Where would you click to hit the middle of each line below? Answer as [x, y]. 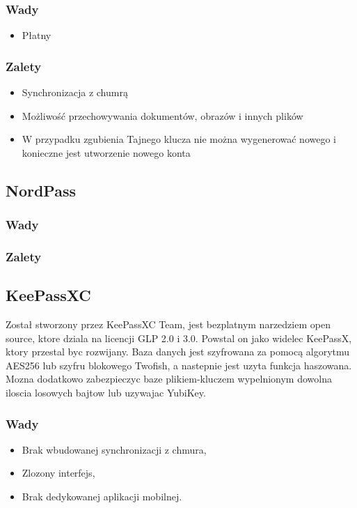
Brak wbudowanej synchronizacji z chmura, [114, 449]
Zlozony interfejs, [58, 473]
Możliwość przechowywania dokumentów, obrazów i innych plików [162, 115]
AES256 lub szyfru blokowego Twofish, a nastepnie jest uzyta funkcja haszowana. [179, 365]
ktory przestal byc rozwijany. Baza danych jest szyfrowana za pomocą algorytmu [178, 352]
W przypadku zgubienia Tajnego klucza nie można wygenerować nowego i [179, 139]
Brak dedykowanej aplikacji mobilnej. [102, 497]
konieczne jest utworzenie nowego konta [106, 152]
